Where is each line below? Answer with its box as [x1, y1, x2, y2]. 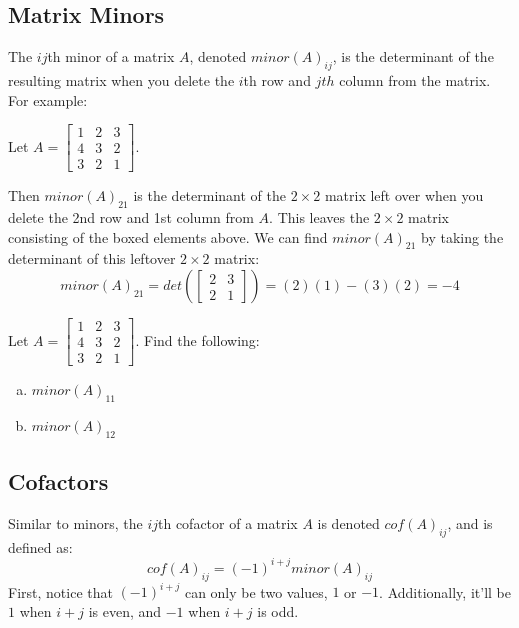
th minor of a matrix [47, 46, 175, 67]
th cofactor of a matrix [158, 512, 298, 533]
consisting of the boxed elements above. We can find [8, 226, 328, 247]
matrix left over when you [324, 185, 484, 206]
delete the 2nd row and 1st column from [8, 207, 254, 228]
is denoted [317, 512, 380, 533]
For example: [8, 89, 88, 110]
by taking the [421, 226, 504, 247]
